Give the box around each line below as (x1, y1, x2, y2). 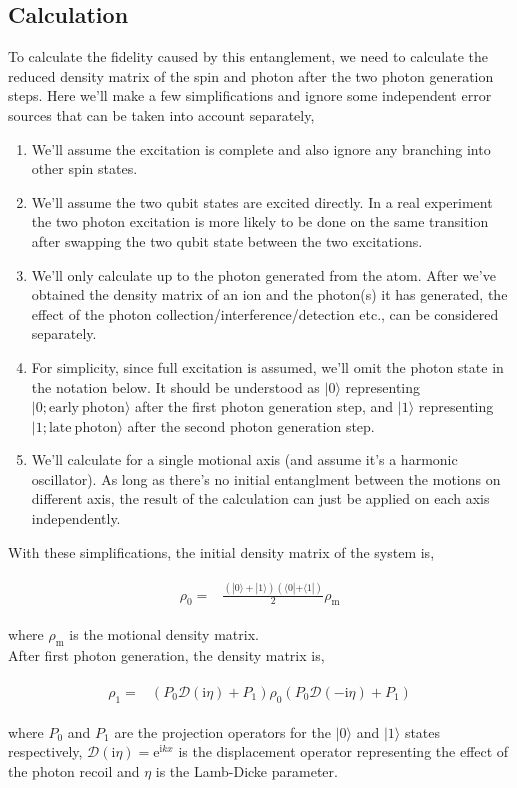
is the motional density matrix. (69, 624, 259, 645)
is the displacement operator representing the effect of (178, 741, 509, 762)
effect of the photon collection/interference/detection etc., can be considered (31, 303, 499, 324)
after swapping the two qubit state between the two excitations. (31, 230, 423, 251)
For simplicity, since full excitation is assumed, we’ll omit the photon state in (31, 356, 504, 377)
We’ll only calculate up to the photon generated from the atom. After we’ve (31, 264, 496, 285)
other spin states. (31, 158, 138, 179)
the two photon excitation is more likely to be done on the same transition (31, 211, 489, 232)
